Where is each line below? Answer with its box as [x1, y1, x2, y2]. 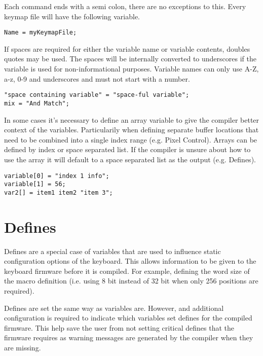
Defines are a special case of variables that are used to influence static [4, 245, 221, 256]
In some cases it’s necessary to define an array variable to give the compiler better [4, 114, 259, 125]
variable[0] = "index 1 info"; [4, 172, 109, 180]
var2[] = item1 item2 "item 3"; [4, 189, 113, 196]
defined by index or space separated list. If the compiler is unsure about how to [4, 144, 251, 155]
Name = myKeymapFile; [4, 29, 77, 37]
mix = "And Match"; [4, 99, 69, 107]
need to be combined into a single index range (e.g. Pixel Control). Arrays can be [4, 134, 257, 145]
